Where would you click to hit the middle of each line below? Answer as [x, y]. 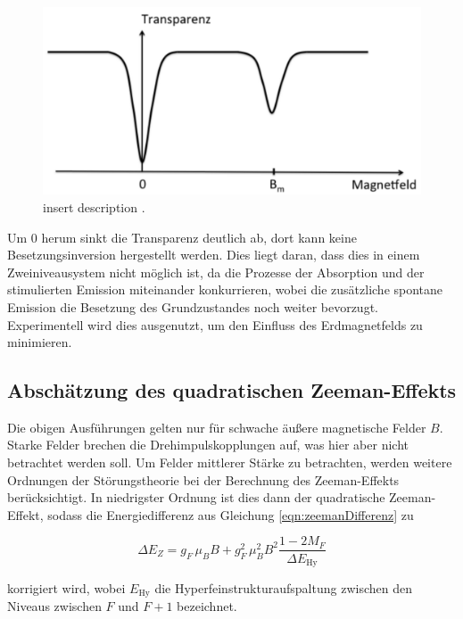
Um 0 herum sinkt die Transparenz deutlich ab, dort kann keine [182, 237]
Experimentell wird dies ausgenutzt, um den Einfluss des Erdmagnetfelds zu [215, 324]
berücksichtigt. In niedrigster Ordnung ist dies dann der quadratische [196, 497]
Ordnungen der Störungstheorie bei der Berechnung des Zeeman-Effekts [203, 479]
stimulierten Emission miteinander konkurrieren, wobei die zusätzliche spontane [225, 289]
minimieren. [40, 342]
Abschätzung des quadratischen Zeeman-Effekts [232, 390]
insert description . [94, 206]
